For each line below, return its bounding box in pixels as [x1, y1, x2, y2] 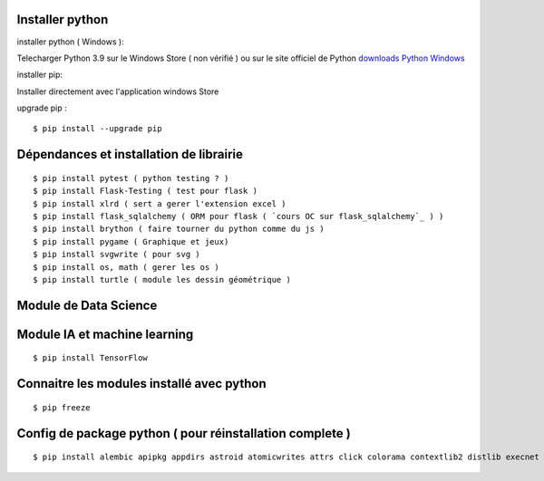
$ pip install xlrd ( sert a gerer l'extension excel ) [33, 198, 287, 208]
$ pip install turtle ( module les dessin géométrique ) [33, 274, 292, 284]
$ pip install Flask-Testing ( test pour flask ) [33, 186, 258, 197]
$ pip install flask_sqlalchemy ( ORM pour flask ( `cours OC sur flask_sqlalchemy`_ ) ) [33, 211, 444, 222]
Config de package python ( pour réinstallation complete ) [16, 426, 351, 441]
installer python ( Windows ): [16, 36, 124, 47]
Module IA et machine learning [16, 326, 194, 342]
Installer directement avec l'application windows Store [16, 86, 219, 97]
